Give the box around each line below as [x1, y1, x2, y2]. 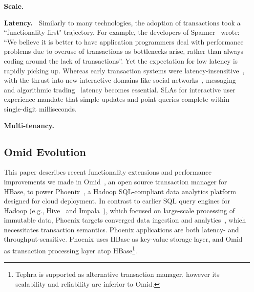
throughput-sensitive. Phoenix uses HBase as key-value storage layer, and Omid [4, 234, 243, 244]
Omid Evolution [4, 144, 86, 159]
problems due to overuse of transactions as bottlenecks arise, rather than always [4, 46, 244, 56]
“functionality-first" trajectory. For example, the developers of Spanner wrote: [4, 27, 240, 37]
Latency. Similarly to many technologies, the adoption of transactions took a [4, 17, 241, 27]
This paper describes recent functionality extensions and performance [4, 167, 212, 177]
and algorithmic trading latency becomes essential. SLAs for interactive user [4, 84, 235, 94]
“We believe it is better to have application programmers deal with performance [4, 36, 244, 46]
